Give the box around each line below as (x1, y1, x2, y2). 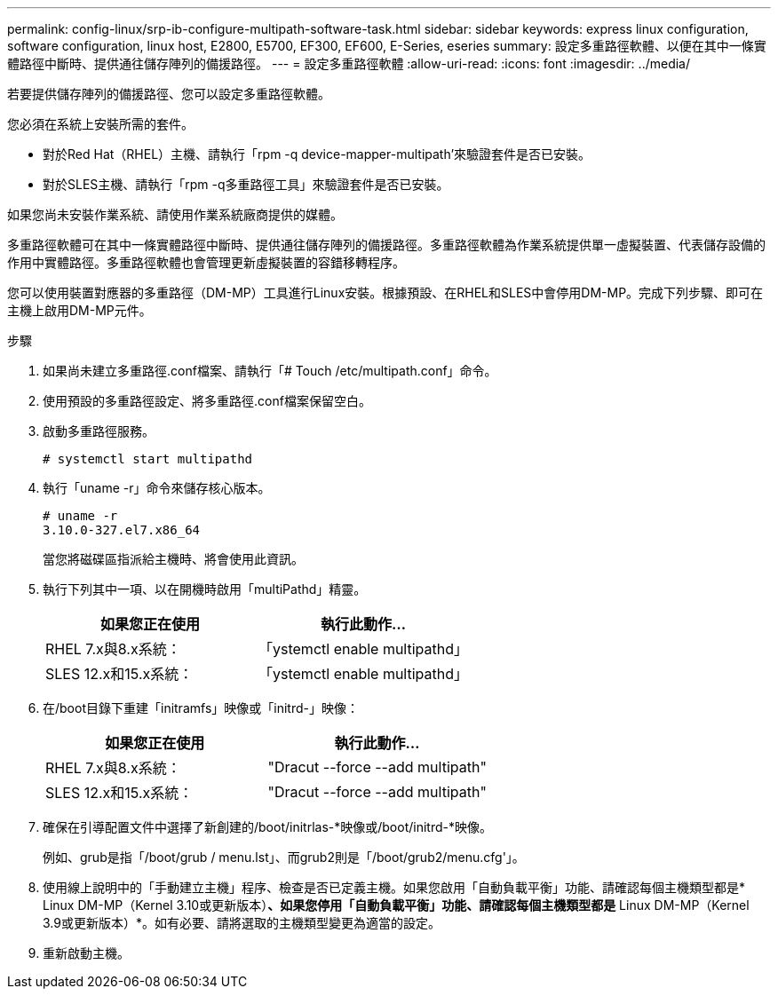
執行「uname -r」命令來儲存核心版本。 (43, 480, 271, 495)
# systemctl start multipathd (43, 452, 253, 466)
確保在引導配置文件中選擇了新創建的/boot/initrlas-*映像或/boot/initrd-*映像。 (43, 819, 492, 834)
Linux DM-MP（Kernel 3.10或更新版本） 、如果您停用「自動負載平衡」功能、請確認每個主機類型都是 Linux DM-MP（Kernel (43, 897, 750, 913)
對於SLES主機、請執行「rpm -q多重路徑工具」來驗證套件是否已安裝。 (43, 177, 449, 192)
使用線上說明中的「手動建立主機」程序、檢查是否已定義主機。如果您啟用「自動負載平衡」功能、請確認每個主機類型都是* (43, 880, 746, 895)
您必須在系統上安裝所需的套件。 (7, 116, 194, 131)
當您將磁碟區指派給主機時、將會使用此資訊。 (43, 551, 304, 566)
